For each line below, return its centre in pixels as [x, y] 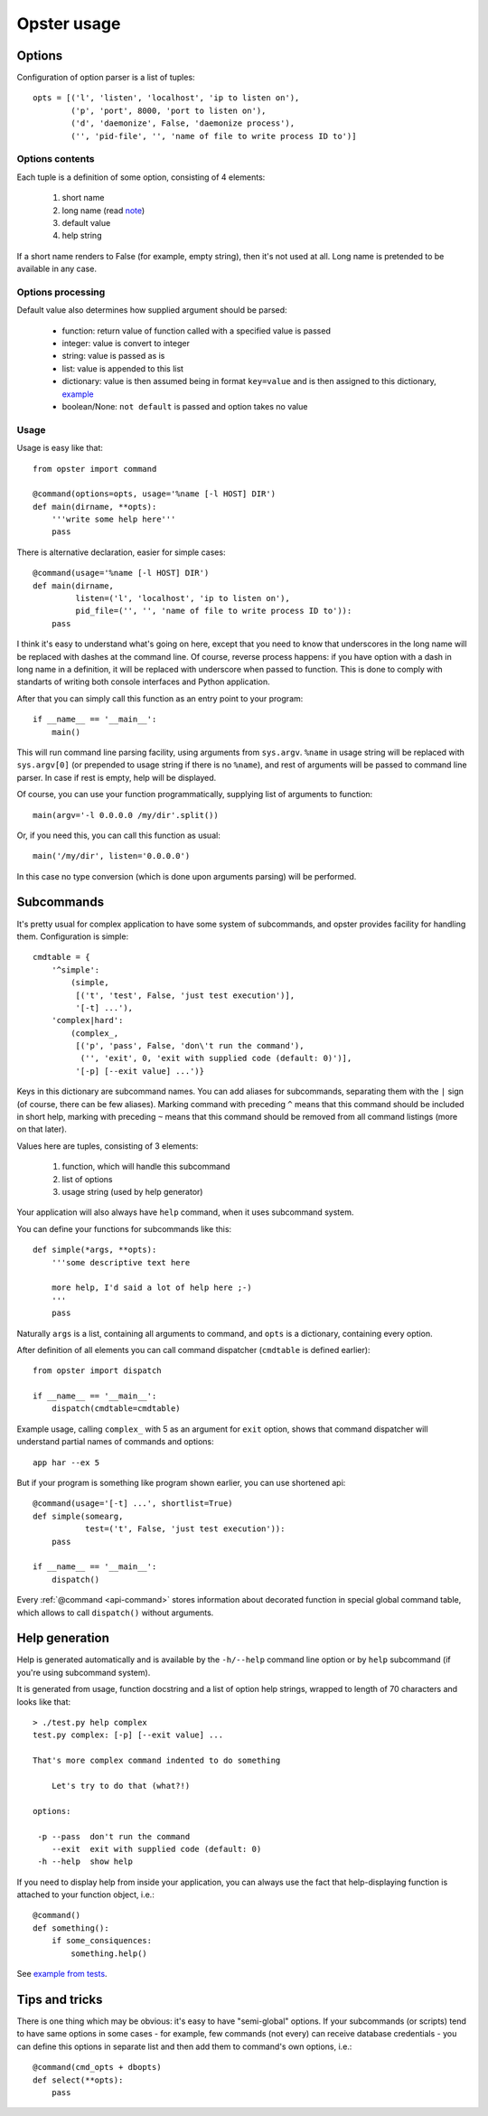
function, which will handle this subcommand [146, 1167]
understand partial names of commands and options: [115, 1442]
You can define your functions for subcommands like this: [124, 1228]
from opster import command [95, 469]
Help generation [63, 1638]
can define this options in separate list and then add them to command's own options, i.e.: [184, 2046]
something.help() [109, 1953]
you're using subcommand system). [84, 1672]
